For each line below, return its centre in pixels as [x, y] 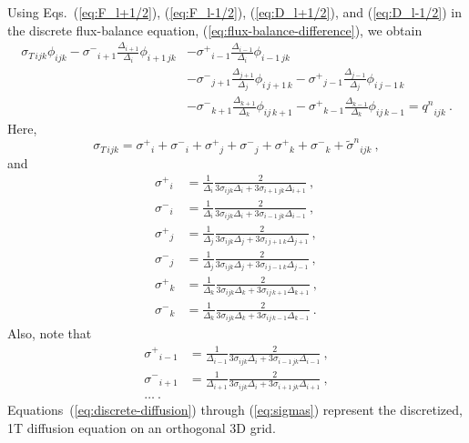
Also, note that [50, 333]
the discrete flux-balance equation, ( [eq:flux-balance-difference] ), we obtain [215, 30]
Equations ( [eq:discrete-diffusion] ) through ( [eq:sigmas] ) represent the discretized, [235, 410]
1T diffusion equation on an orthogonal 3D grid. [142, 427]
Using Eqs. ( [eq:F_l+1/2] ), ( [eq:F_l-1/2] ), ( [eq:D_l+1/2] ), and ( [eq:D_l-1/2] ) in [235, 12]
